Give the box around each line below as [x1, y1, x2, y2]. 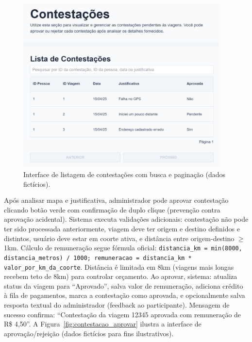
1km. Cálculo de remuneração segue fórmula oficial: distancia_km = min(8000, [4, 243, 242, 253]
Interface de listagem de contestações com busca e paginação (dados [23, 169, 226, 179]
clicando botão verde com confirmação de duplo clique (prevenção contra [4, 204, 220, 214]
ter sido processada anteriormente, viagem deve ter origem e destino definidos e [4, 224, 240, 234]
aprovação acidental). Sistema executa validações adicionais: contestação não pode [4, 214, 249, 224]
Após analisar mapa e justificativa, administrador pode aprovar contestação [4, 195, 229, 205]
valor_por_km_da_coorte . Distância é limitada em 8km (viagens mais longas [4, 261, 234, 272]
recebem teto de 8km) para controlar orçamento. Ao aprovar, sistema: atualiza [4, 271, 237, 281]
